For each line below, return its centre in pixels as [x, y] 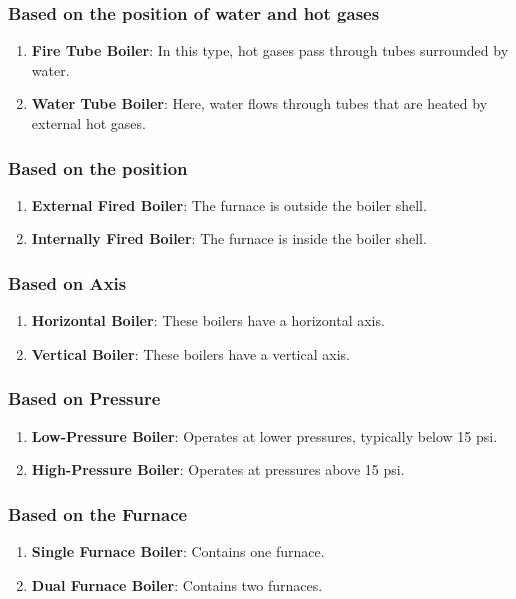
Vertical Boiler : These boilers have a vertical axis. [190, 353]
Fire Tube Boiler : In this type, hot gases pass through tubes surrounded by [270, 50]
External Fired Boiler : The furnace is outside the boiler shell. [229, 204]
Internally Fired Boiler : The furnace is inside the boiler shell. [229, 238]
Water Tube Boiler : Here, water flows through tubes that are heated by [259, 103]
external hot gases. [88, 123]
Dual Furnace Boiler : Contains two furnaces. [177, 584]
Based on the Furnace [98, 513]
